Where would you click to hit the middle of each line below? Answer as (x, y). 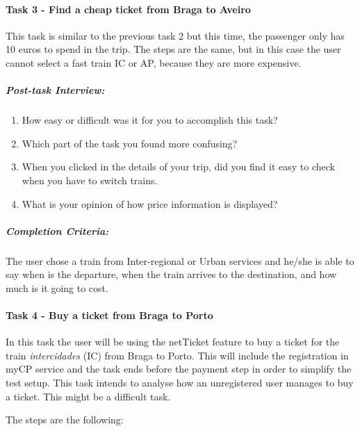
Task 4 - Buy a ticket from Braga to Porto (109, 315)
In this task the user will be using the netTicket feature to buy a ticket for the (173, 342)
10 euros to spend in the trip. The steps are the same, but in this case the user (173, 49)
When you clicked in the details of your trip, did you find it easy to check (178, 166)
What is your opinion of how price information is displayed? (150, 203)
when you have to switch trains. (90, 180)
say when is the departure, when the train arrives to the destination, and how (171, 274)
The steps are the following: (65, 420)
